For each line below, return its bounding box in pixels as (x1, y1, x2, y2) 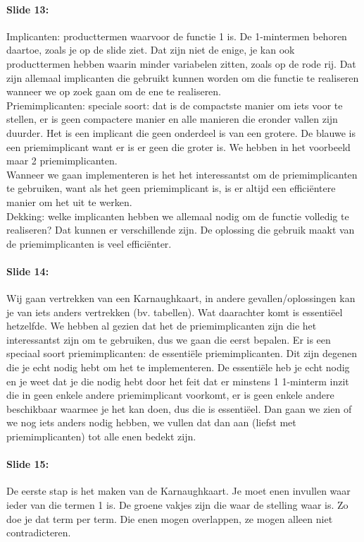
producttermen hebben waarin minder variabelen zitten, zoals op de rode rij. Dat (6, 56, 356, 71)
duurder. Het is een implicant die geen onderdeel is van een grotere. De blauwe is (6, 125, 356, 140)
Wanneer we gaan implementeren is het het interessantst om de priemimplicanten (6, 167, 358, 181)
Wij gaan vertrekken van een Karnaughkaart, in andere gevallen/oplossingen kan (6, 291, 356, 306)
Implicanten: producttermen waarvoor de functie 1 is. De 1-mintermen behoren (6, 28, 347, 43)
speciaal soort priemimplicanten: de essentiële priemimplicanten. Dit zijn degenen (6, 346, 357, 361)
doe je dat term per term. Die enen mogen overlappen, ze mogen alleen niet (6, 511, 333, 526)
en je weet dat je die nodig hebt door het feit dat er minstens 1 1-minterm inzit (6, 373, 349, 388)
